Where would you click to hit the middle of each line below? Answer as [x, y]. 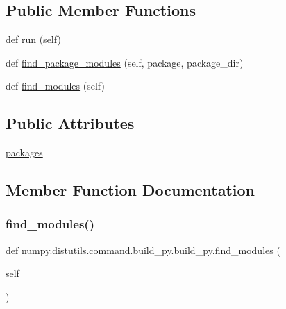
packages [24, 152]
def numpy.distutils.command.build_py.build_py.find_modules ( [143, 250]
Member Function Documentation [131, 190]
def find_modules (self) [55, 86]
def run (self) [33, 39]
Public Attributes [70, 123]
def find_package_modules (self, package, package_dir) [125, 62]
